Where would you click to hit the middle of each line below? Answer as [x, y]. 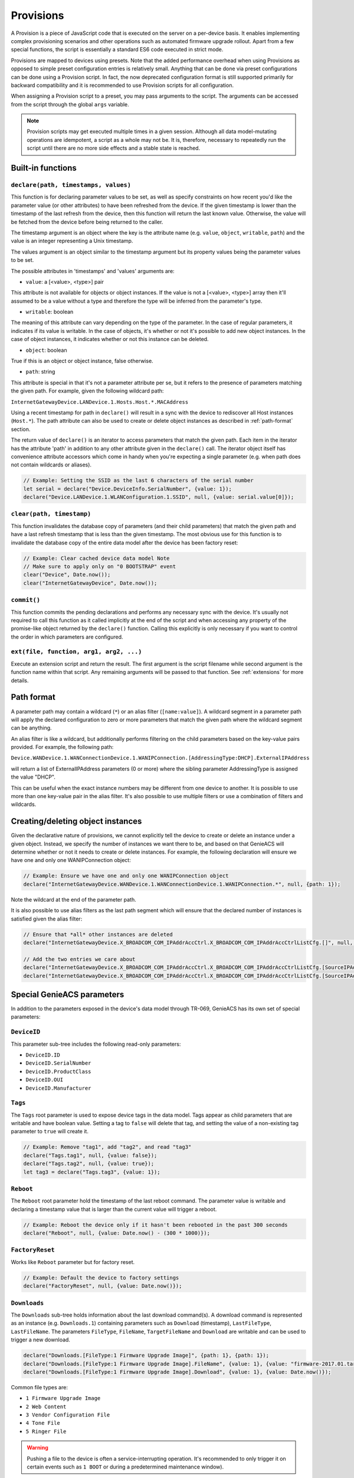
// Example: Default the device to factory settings [101, 1278]
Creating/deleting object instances [76, 821]
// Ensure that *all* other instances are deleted [98, 934]
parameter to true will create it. [50, 1132]
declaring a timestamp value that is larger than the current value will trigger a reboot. [114, 1209]
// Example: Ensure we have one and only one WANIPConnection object [126, 876]
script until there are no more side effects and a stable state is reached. [114, 148]
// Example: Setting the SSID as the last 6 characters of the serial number [138, 481]
